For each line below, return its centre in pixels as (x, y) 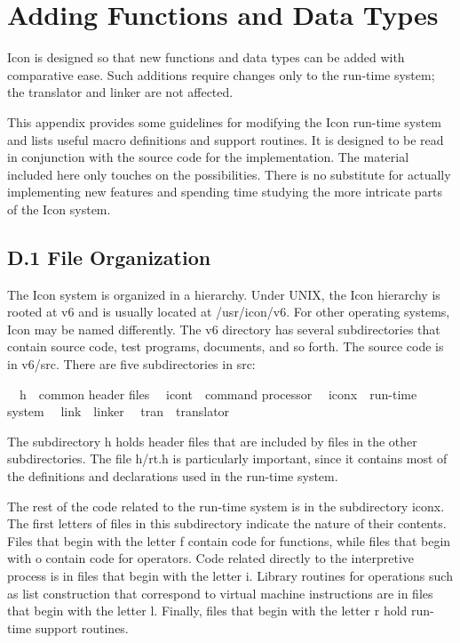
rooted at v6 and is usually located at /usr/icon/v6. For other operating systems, (229, 312)
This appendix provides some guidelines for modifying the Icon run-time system (225, 121)
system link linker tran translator (119, 411)
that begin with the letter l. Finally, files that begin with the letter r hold (207, 611)
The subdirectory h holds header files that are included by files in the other (212, 441)
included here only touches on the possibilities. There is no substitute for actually (229, 174)
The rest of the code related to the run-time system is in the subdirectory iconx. (226, 506)
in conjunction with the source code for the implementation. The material (208, 157)
